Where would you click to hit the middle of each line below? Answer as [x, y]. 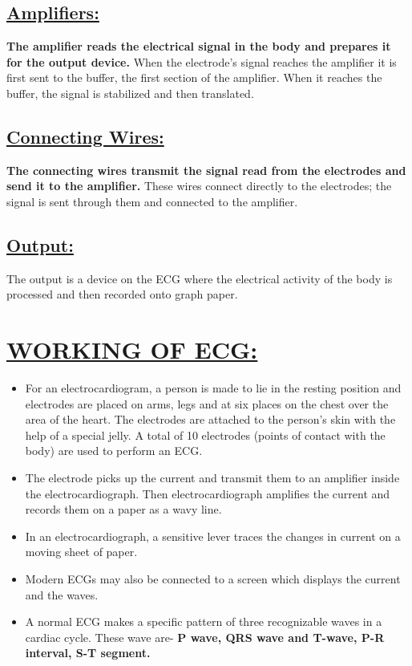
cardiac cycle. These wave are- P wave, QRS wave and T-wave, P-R [205, 637]
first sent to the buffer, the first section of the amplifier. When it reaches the [194, 77]
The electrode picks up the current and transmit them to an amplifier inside [212, 478]
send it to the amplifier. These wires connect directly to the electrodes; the [199, 186]
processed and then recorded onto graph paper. [122, 294]
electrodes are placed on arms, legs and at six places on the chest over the [207, 403]
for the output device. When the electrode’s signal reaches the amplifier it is [202, 61]
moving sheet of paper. [81, 552]
